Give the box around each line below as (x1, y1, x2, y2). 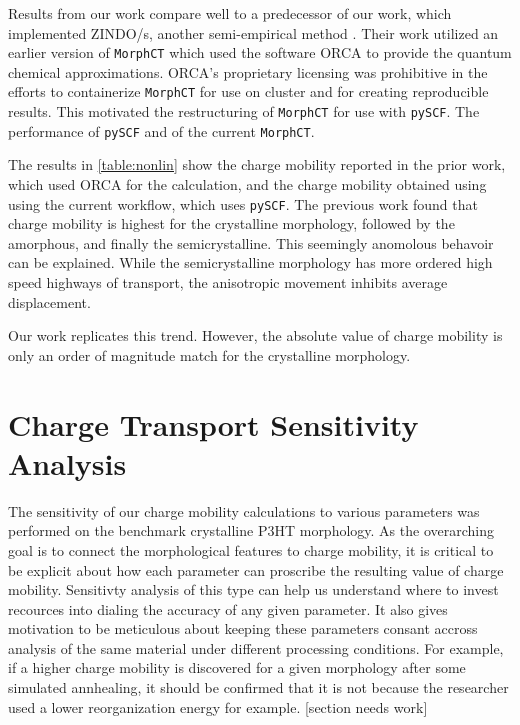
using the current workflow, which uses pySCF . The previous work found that (8, 193, 478, 214)
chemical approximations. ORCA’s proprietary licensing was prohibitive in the (8, 61, 488, 82)
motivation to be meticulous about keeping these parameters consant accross (8, 618, 478, 639)
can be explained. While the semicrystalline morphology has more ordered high (8, 252, 493, 273)
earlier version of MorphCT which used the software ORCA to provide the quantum (8, 42, 512, 63)
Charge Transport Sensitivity (8, 403, 419, 444)
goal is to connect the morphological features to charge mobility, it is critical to (8, 539, 494, 560)
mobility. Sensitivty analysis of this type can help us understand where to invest (8, 579, 499, 600)
